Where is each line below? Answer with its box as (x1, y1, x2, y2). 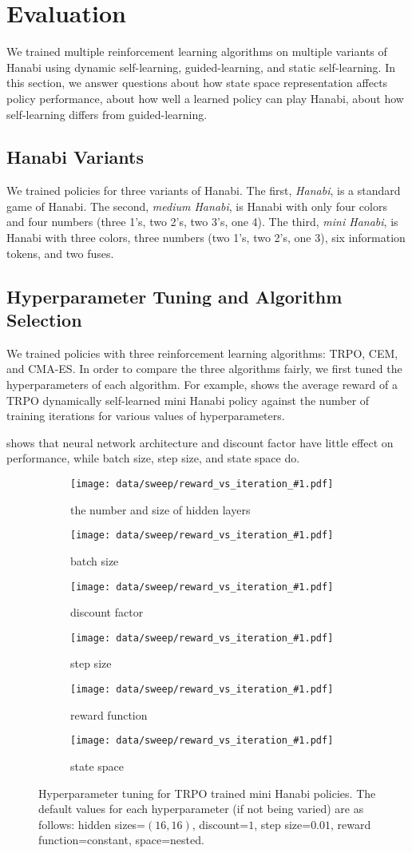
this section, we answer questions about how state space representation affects (6, 74, 388, 91)
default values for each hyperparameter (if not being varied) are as (38, 800, 364, 817)
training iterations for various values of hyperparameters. (6, 407, 285, 424)
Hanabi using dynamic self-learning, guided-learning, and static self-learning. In (6, 58, 395, 75)
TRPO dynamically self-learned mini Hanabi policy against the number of (6, 391, 370, 408)
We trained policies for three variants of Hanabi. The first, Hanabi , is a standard (6, 182, 401, 199)
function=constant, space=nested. (38, 831, 204, 848)
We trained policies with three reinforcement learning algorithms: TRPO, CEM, (6, 344, 398, 361)
